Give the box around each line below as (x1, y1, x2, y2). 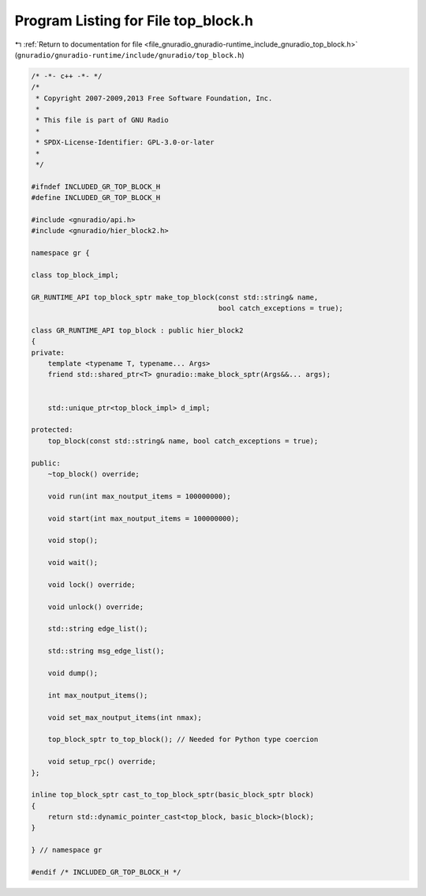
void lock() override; (47, 580, 136, 589)
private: (31, 348, 65, 357)
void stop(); (47, 536, 99, 545)
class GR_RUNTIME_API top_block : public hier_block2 (31, 326, 244, 335)
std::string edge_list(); (47, 624, 148, 634)
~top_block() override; (47, 469, 140, 478)
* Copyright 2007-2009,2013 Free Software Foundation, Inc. (35, 93, 273, 103)
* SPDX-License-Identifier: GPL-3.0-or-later (35, 138, 215, 147)
